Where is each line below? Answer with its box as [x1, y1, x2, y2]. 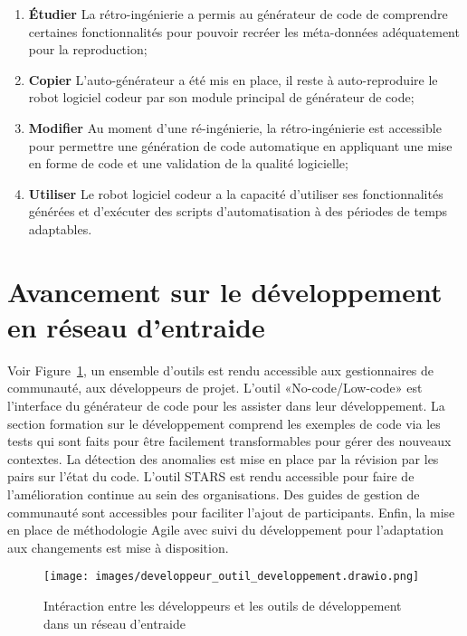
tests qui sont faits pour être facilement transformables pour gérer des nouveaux [7, 432, 452, 451]
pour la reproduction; [28, 40, 148, 59]
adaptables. [28, 219, 92, 238]
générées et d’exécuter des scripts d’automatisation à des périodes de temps [28, 202, 448, 221]
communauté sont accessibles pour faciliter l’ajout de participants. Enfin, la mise [7, 502, 455, 521]
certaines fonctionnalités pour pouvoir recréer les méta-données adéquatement [28, 22, 460, 41]
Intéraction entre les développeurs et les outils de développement [43, 596, 402, 615]
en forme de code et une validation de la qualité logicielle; [28, 154, 348, 173]
